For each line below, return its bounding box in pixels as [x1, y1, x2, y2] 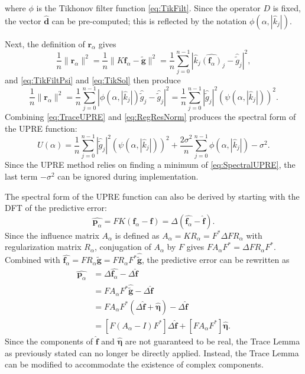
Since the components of [5, 334, 93, 347]
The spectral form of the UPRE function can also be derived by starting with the [5, 190, 300, 202]
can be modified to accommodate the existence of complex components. [5, 358, 264, 370]
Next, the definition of [5, 37, 85, 50]
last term [5, 170, 38, 182]
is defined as [115, 229, 160, 241]
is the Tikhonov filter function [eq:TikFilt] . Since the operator [36, 2, 261, 14]
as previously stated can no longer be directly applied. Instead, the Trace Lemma [5, 346, 299, 359]
